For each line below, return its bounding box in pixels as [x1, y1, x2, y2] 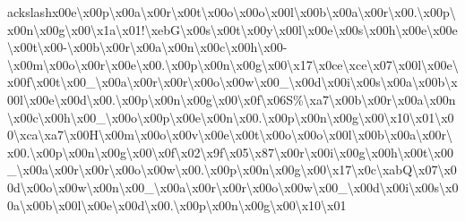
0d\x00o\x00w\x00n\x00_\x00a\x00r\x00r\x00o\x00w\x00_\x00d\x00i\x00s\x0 [7, 177, 459, 196]
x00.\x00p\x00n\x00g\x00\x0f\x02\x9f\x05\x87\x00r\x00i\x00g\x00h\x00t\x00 [7, 142, 453, 161]
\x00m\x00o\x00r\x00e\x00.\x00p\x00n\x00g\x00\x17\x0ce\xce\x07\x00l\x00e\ [7, 55, 459, 73]
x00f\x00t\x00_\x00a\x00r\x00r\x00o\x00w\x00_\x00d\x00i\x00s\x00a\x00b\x [7, 72, 458, 91]
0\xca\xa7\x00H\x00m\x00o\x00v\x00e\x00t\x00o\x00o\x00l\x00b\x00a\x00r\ [7, 125, 453, 144]
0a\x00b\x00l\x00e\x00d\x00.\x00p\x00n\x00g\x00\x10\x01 [7, 195, 347, 214]
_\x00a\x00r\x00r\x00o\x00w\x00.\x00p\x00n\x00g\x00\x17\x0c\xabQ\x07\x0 [7, 160, 457, 179]
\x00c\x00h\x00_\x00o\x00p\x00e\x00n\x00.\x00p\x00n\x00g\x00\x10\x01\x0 [7, 107, 454, 126]
